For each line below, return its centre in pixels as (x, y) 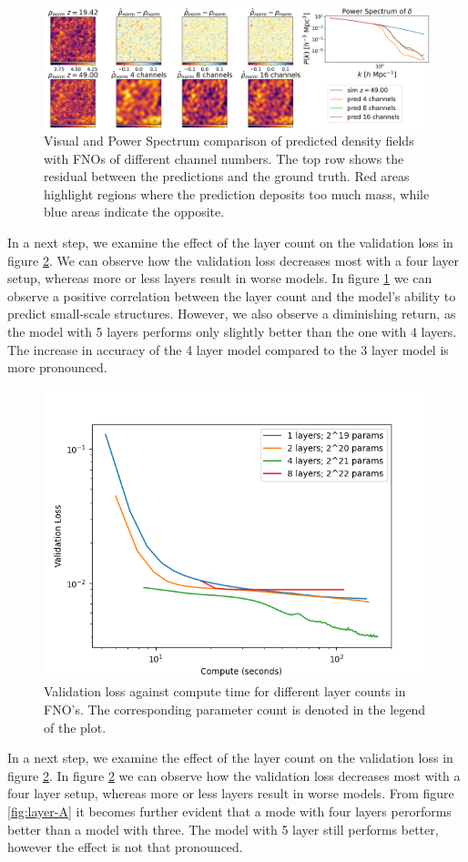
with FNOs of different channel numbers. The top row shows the (224, 158)
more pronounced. (57, 367)
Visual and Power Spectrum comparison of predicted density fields (229, 141)
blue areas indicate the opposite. (134, 212)
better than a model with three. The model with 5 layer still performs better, (223, 829)
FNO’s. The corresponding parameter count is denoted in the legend (235, 709)
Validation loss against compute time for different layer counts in (225, 691)
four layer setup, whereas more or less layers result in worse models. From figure (231, 793)
